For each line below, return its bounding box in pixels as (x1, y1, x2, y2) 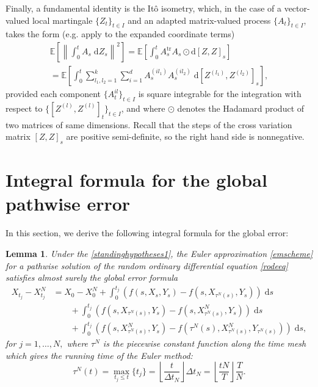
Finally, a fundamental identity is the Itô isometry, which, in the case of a (5, 2, 281, 14)
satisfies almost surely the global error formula (5, 271, 178, 284)
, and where (121, 101, 165, 114)
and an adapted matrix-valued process (128, 13, 271, 26)
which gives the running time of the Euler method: (5, 349, 193, 361)
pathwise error (5, 191, 131, 216)
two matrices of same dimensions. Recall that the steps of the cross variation (5, 118, 292, 131)
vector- (284, 2, 310, 14)
